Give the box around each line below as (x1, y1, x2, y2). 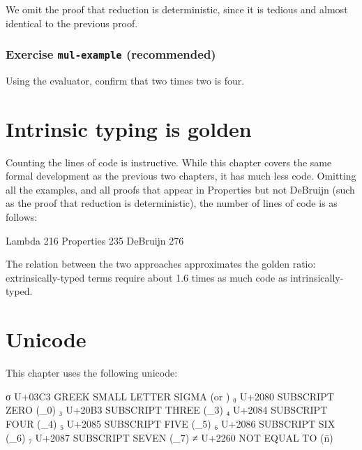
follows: (6, 210, 38, 224)
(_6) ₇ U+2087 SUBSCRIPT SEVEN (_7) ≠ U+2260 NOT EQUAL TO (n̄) (6, 430, 333, 444)
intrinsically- (290, 270, 344, 284)
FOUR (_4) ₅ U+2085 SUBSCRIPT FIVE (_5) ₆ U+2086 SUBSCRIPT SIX (6, 416, 335, 430)
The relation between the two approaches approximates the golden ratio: (6, 256, 316, 271)
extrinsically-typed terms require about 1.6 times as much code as (6, 270, 287, 284)
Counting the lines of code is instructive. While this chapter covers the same (6, 154, 332, 169)
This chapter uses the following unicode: (6, 365, 178, 380)
